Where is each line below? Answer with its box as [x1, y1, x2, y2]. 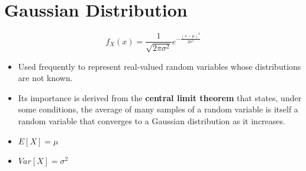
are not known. [18, 72, 73, 84]
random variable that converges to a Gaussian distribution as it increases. [18, 114, 285, 127]
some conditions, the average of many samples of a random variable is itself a [18, 103, 298, 115]
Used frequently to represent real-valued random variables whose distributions [18, 60, 301, 72]
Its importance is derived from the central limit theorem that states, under [18, 91, 302, 104]
